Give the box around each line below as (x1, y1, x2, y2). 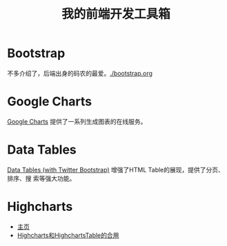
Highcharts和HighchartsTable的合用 (17, 231, 119, 239)
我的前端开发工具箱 (61, 6, 170, 22)
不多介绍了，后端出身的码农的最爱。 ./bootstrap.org (7, 69, 153, 77)
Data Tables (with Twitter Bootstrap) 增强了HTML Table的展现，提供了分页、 (7, 165, 224, 174)
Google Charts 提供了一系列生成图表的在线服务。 (7, 117, 147, 125)
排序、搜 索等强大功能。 (7, 174, 76, 183)
